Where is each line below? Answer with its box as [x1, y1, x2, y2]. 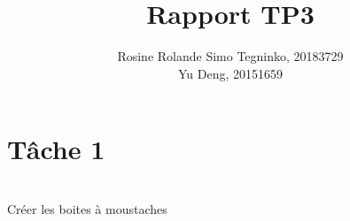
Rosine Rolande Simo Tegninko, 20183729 [117, 47, 344, 65]
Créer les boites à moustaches [7, 199, 167, 217]
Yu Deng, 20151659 [177, 64, 284, 82]
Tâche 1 [7, 131, 105, 167]
